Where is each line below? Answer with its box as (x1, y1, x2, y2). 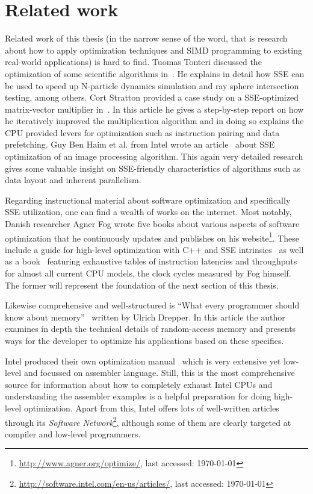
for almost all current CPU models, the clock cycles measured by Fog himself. (5, 267, 291, 280)
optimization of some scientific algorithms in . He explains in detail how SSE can (5, 67, 305, 80)
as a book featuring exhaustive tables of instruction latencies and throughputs (5, 255, 297, 267)
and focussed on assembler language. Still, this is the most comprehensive (23, 366, 295, 379)
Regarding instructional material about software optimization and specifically (5, 193, 291, 206)
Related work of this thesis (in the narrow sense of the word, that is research (5, 32, 288, 45)
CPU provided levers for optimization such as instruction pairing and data (5, 126, 280, 139)
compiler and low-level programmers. (5, 427, 141, 440)
